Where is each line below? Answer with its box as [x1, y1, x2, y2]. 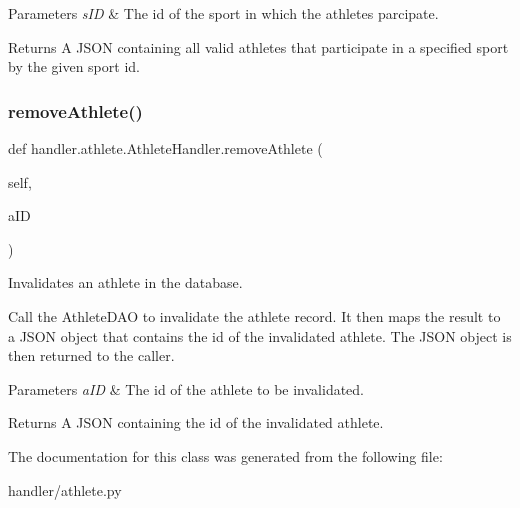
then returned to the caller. [8, 345, 175, 366]
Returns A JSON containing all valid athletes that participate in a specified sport [8, 36, 509, 57]
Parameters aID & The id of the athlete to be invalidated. [8, 378, 364, 399]
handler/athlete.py [8, 479, 122, 500]
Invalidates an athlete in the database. [8, 272, 243, 293]
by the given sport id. [8, 56, 140, 77]
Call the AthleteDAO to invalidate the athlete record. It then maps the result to [8, 305, 501, 326]
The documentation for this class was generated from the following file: [8, 445, 443, 466]
